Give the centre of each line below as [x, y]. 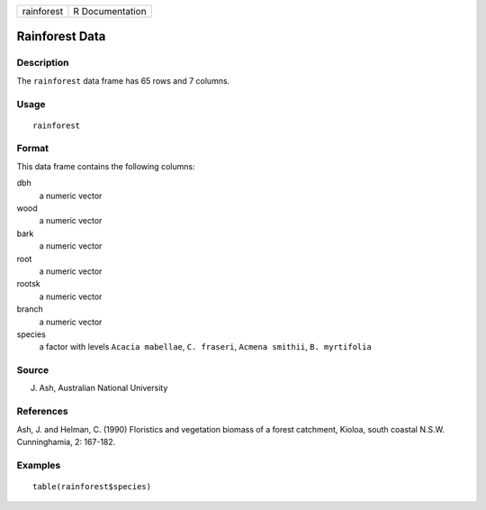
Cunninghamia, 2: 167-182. [66, 442]
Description [43, 63]
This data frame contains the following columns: [106, 166]
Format [33, 149]
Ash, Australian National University [103, 388]
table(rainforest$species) [92, 486]
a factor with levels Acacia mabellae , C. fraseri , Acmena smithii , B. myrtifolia [206, 347]
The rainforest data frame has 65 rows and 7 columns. [123, 80]
